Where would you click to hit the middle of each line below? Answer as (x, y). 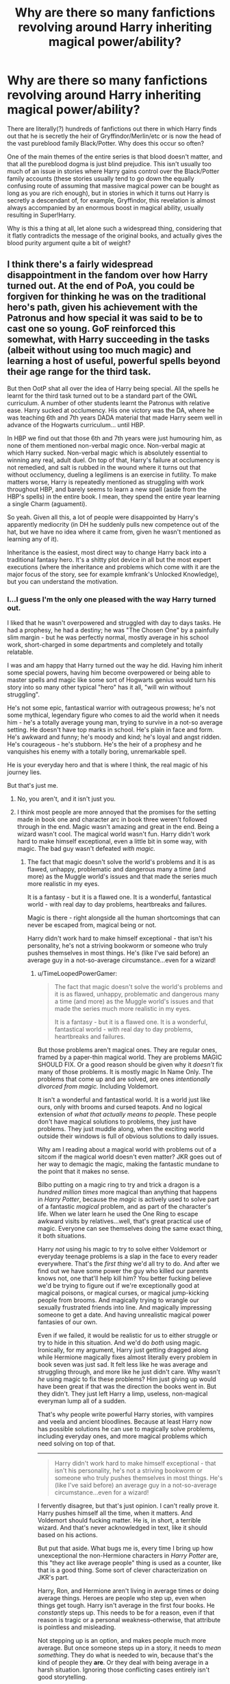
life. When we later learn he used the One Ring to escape (118, 1214)
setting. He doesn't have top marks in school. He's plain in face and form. (111, 730)
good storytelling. (62, 1677)
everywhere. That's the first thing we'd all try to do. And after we (129, 1264)
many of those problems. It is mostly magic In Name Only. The (125, 1072)
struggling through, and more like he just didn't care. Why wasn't (129, 1372)
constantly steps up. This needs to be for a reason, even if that (126, 1613)
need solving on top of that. (76, 1444)
